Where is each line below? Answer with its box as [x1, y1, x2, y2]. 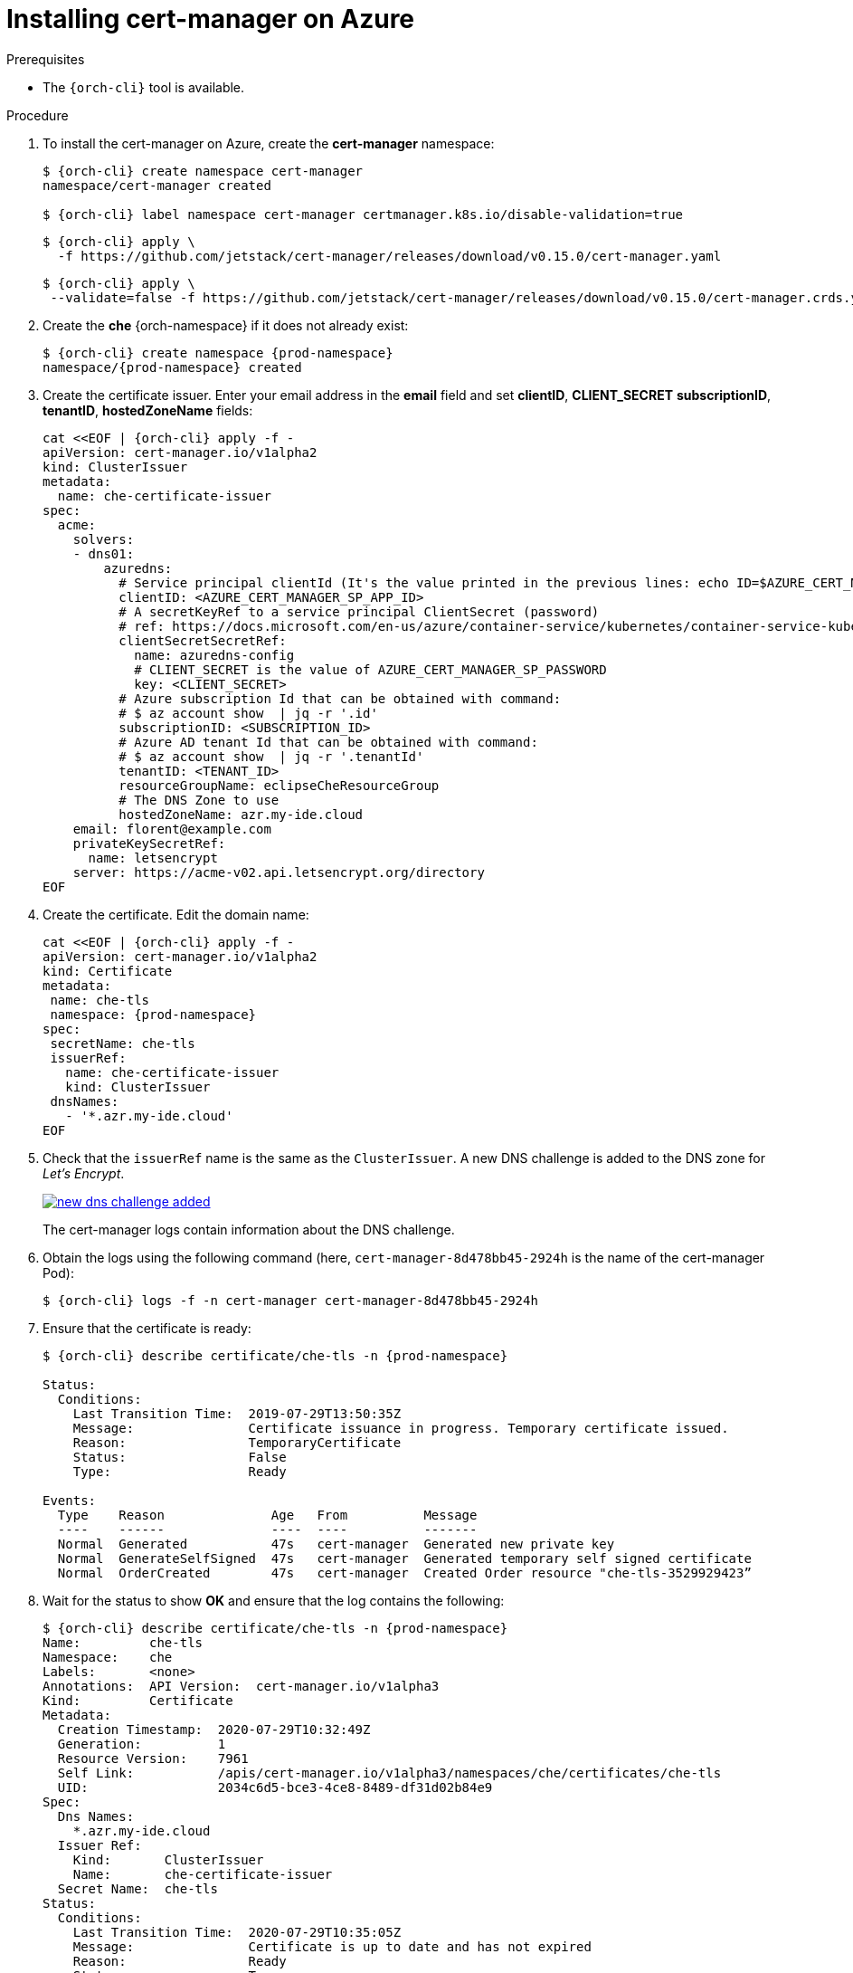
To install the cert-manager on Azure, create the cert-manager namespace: [43, 135, 495, 151]
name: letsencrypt [88, 850, 218, 865]
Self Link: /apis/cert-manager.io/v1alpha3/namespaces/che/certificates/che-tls [57, 1765, 722, 1780]
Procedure [6, 107, 69, 123]
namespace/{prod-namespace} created [43, 359, 302, 375]
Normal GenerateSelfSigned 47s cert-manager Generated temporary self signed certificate [57, 1550, 752, 1566]
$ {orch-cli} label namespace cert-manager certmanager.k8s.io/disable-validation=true [43, 206, 684, 222]
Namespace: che [43, 1649, 173, 1664]
